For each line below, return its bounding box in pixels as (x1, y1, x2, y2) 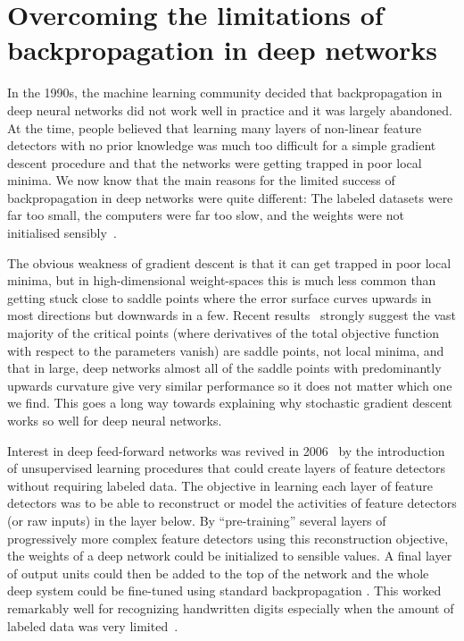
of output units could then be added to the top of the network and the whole (7, 563, 429, 582)
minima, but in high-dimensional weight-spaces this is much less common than (7, 271, 436, 290)
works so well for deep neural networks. (7, 411, 222, 429)
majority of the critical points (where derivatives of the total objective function (7, 324, 440, 342)
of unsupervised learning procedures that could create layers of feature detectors (7, 459, 446, 477)
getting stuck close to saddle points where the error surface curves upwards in (7, 288, 432, 307)
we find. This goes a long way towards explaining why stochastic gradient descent (7, 393, 453, 412)
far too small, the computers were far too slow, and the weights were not (7, 206, 404, 224)
